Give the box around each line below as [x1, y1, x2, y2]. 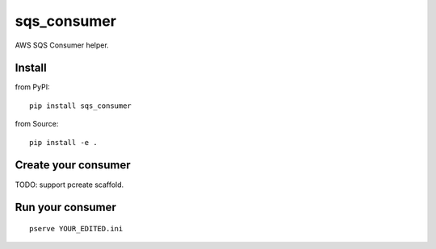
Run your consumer [15, 201, 117, 214]
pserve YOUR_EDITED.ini [29, 224, 124, 233]
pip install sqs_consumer [29, 101, 132, 110]
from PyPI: [15, 82, 50, 92]
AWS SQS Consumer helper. [15, 40, 109, 50]
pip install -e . [29, 138, 98, 147]
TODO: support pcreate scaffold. [15, 180, 124, 189]
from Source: [15, 119, 59, 129]
